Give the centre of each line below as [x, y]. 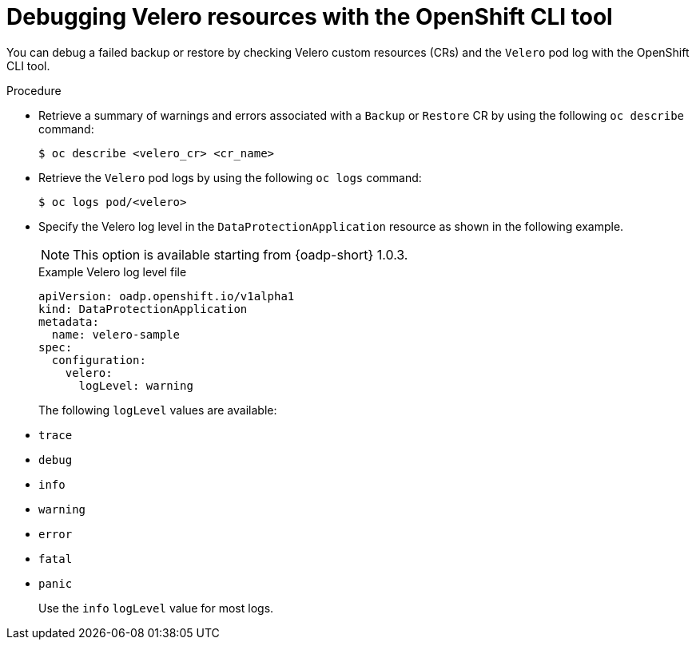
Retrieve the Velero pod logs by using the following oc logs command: [230, 177]
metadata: [69, 321]
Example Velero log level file [113, 271]
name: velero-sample [116, 334]
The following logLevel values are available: [158, 410]
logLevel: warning [136, 385]
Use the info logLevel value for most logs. [156, 608]
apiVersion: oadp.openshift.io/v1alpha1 [167, 296]
